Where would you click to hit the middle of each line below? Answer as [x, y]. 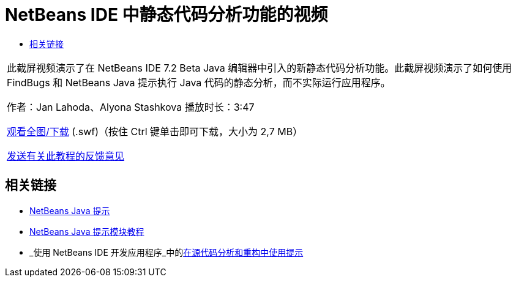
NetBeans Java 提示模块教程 [87, 231]
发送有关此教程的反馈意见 [66, 156]
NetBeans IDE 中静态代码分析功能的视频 [166, 15]
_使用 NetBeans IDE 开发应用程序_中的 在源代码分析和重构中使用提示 [166, 252]
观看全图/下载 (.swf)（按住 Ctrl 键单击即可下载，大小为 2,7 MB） [155, 131]
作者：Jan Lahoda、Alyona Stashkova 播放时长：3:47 [131, 107]
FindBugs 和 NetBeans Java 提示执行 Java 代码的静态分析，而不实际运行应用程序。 [199, 82]
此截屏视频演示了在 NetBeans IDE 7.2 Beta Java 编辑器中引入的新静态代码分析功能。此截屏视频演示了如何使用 [260, 68]
